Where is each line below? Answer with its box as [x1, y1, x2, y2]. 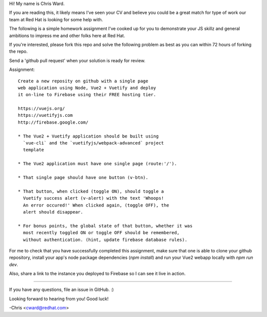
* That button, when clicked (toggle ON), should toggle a [18, 188, 164, 194]
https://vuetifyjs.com [18, 112, 73, 118]
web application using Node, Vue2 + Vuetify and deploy [18, 85, 156, 91]
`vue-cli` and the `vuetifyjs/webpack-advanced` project [23, 141, 164, 146]
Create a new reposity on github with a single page [18, 78, 148, 84]
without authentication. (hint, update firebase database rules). [23, 237, 187, 243]
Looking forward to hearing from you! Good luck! [9, 296, 109, 302]
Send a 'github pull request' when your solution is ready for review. [9, 57, 146, 64]
